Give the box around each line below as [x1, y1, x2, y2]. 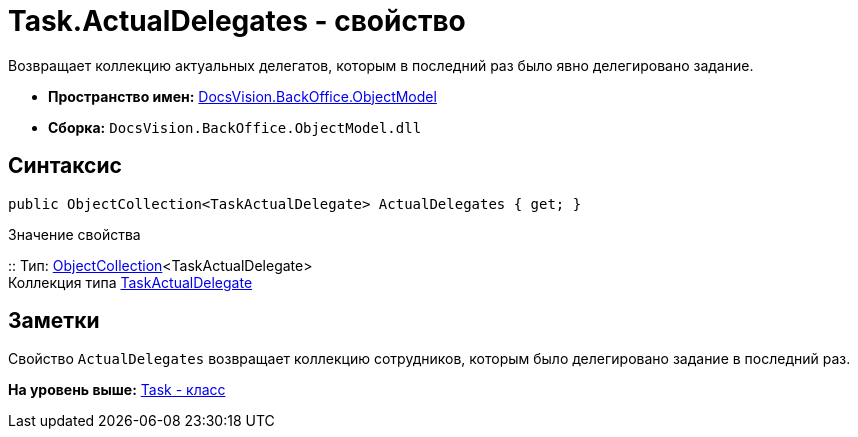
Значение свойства [8, 225, 141, 243]
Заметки [8, 308, 100, 334]
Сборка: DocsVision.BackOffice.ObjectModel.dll [48, 118, 422, 136]
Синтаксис [8, 153, 122, 179]
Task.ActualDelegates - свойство [8, 4, 466, 38]
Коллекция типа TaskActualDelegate [8, 273, 253, 291]
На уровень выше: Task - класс [8, 381, 226, 399]
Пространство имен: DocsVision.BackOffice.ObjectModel [48, 87, 437, 105]
